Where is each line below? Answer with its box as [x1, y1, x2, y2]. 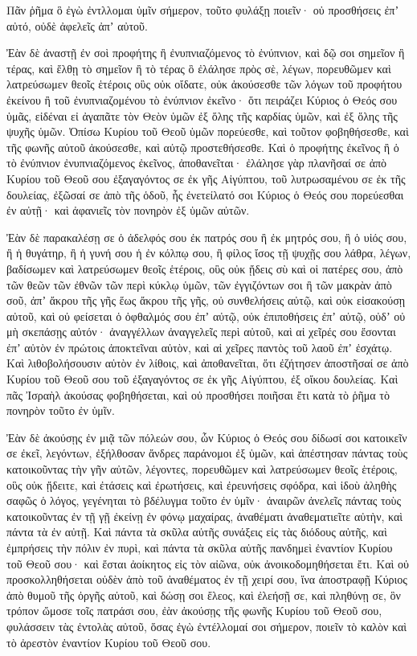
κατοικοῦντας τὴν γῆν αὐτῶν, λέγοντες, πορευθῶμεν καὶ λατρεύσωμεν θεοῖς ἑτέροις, [6, 461, 398, 478]
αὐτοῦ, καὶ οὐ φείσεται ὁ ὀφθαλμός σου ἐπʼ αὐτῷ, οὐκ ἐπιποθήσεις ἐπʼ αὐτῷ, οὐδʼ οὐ [6, 307, 406, 324]
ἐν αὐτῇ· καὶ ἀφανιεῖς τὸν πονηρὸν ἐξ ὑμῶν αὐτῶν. [6, 202, 250, 219]
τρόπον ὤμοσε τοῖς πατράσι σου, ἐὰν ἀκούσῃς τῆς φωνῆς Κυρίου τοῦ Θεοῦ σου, [6, 602, 382, 619]
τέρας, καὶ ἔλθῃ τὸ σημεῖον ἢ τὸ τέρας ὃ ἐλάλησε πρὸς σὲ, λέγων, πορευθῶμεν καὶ [6, 59, 391, 76]
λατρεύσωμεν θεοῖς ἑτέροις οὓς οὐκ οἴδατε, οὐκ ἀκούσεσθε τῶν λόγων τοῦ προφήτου [6, 76, 403, 92]
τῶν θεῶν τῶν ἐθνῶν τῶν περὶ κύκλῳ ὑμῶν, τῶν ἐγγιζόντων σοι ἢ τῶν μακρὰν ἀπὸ [6, 276, 392, 293]
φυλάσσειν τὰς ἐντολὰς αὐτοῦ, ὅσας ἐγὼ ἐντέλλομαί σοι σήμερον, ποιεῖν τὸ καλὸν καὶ [6, 617, 407, 634]
